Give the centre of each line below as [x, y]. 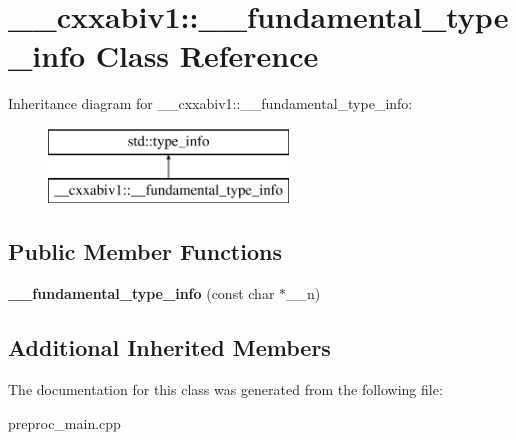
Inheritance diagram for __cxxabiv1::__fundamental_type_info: [210, 103]
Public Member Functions [145, 251]
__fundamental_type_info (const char [141, 293]
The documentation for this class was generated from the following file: [225, 389]
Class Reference [207, 55]
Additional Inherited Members [169, 347]
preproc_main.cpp [64, 422]
